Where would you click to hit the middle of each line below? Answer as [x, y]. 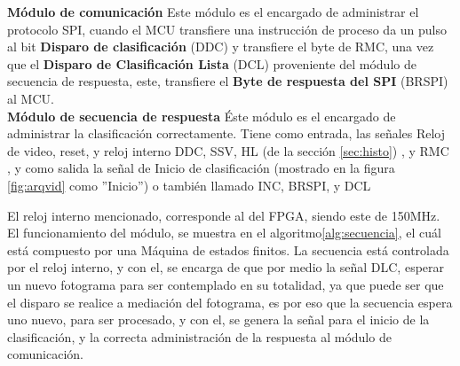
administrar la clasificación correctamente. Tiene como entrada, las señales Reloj [226, 133]
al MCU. [31, 98]
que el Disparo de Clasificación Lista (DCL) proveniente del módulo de [212, 63]
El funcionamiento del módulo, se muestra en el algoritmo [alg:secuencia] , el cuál [224, 233]
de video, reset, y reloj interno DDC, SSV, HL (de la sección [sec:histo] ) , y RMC [228, 150]
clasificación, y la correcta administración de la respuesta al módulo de [199, 336]
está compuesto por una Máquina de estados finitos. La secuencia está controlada [228, 249]
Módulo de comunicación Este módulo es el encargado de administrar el [213, 12]
